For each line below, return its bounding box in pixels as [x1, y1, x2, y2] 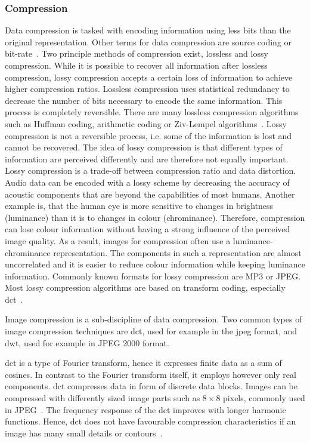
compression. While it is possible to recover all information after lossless [5, 59, 268, 71]
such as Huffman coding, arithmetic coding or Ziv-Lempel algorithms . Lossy [5, 117, 287, 130]
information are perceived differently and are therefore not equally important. [5, 152, 289, 165]
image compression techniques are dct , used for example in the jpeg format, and [5, 325, 297, 337]
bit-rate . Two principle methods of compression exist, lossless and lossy [5, 47, 268, 60]
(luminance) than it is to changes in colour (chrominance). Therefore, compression [5, 211, 305, 223]
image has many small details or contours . [5, 426, 163, 439]
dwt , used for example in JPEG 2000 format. [5, 336, 169, 349]
